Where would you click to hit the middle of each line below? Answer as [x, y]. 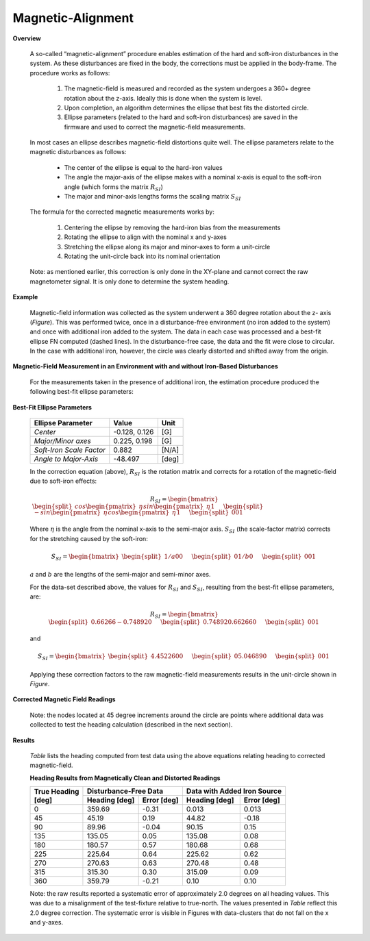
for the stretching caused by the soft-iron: [89, 538]
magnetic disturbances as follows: [78, 152]
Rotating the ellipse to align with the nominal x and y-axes [146, 237]
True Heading [57, 791]
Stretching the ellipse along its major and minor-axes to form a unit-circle [167, 247]
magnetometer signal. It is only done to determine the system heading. [129, 281]
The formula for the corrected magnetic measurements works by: [122, 212]
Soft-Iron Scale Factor [70, 450]
